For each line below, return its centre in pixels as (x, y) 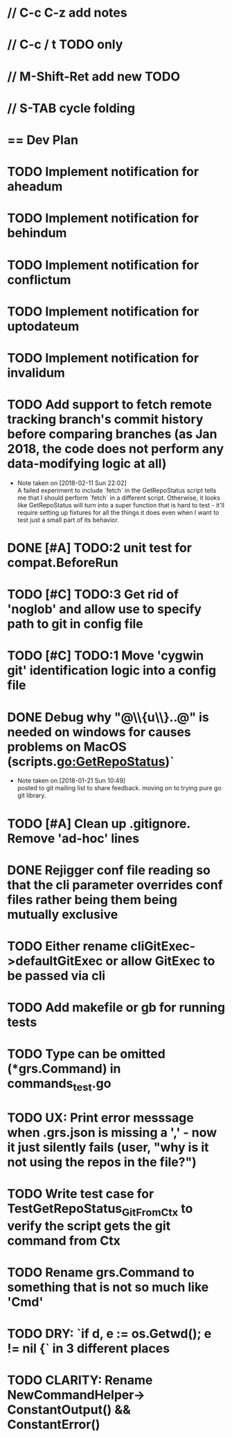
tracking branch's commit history (105, 419)
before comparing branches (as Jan (112, 434)
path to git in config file (75, 624)
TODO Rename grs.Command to (101, 1273)
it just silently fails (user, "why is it (108, 1147)
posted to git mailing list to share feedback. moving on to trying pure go (119, 788)
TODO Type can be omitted (87, 1054)
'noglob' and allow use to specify (105, 609)
